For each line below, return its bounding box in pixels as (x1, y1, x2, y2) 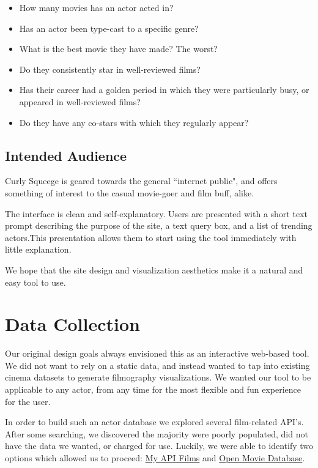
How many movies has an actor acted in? (19, 1, 174, 13)
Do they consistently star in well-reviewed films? (19, 62, 201, 75)
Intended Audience (5, 146, 127, 165)
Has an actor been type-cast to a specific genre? (19, 21, 199, 34)
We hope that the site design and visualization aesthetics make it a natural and (5, 263, 303, 276)
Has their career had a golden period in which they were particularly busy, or (19, 83, 309, 96)
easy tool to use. (5, 275, 66, 288)
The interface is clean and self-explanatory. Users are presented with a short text (5, 207, 308, 220)
